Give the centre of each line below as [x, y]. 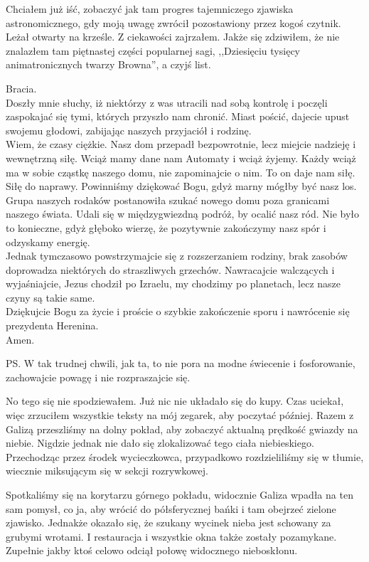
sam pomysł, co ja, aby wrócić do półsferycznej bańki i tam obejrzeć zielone [171, 508]
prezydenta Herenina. [52, 325]
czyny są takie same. [50, 297]
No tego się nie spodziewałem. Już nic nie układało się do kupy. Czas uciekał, [175, 401]
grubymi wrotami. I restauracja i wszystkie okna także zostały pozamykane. [171, 536]
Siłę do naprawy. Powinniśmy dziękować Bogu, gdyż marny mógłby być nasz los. [181, 186]
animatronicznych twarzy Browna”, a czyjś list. [108, 64]
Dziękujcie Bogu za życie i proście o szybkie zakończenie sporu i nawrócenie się [178, 311]
